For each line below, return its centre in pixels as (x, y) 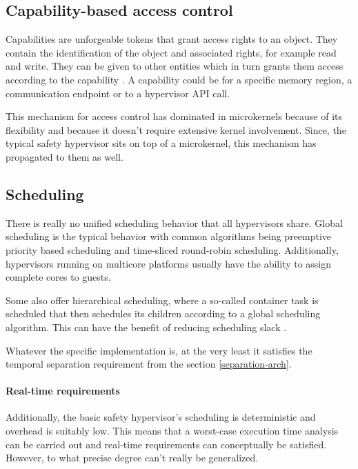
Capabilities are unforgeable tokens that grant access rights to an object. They (172, 39)
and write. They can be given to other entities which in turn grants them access (175, 66)
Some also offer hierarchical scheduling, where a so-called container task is (162, 300)
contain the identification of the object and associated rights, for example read (171, 52)
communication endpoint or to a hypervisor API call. (118, 93)
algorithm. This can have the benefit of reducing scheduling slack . (146, 327)
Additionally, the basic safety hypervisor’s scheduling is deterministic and (161, 417)
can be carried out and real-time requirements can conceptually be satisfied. (166, 444)
